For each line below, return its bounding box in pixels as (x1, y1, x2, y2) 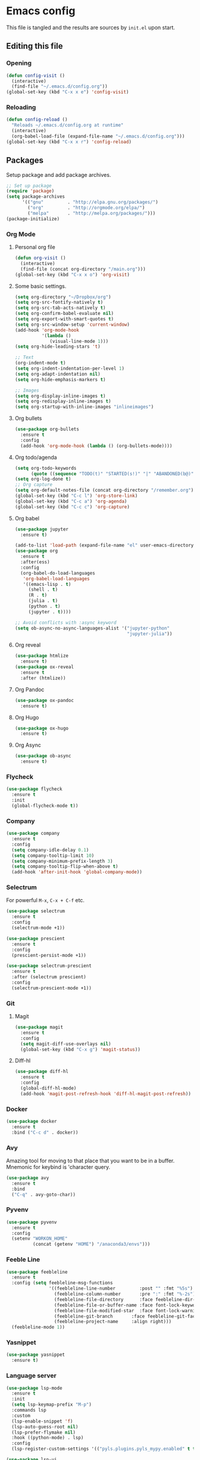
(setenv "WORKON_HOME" (11, 1236, 68, 1242)
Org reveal (14, 641, 41, 648)
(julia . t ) (28, 598, 58, 604)
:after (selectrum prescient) (11, 974, 86, 980)
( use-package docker (6, 1118, 58, 1125)
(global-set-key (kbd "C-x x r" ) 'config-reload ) (6, 139, 132, 145)
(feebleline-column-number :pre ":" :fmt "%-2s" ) (54, 1291, 196, 1297)
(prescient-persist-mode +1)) (11, 952, 86, 958)
